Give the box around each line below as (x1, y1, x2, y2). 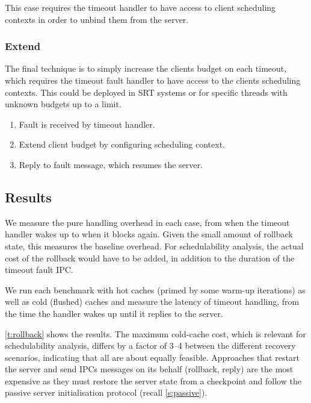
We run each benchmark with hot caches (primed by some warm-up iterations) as (5, 283, 306, 296)
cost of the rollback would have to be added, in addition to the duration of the (5, 251, 295, 264)
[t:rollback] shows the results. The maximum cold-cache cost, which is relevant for (5, 327, 306, 340)
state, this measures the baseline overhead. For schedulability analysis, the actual (5, 239, 304, 252)
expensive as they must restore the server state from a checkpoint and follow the (5, 374, 301, 387)
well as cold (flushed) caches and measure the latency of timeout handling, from (5, 295, 300, 308)
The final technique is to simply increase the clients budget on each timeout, (5, 62, 287, 75)
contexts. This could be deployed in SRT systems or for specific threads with (5, 86, 288, 98)
